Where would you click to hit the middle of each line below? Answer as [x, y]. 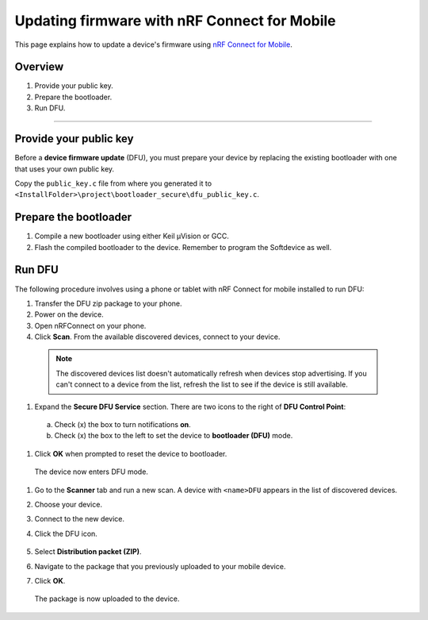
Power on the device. [69, 314]
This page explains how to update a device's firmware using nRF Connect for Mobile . [153, 44]
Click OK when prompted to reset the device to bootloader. [131, 453]
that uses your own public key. [65, 169]
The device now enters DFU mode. [91, 472]
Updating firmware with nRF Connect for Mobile [175, 21]
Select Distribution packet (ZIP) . [88, 552]
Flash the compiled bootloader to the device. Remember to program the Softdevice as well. [183, 247]
